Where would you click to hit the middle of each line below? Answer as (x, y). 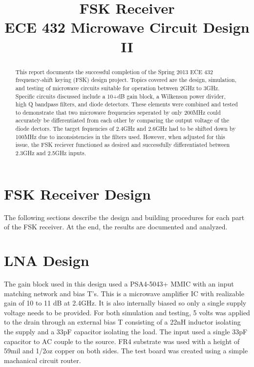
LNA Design (47, 260)
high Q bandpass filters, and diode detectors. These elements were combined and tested (127, 104)
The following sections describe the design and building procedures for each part (124, 217)
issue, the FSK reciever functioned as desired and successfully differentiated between (123, 145)
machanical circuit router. (42, 360)
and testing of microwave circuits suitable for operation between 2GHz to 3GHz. (117, 88)
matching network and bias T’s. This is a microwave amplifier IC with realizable (124, 293)
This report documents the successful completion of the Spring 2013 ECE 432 (114, 71)
